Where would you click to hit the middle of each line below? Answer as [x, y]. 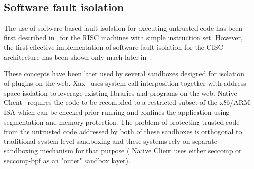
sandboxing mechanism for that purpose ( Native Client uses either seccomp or [123, 151]
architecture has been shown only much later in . [78, 56]
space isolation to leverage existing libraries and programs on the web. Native [121, 92]
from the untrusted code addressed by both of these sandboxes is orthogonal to [123, 131]
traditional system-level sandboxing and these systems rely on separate [111, 141]
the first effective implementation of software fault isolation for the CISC [113, 47]
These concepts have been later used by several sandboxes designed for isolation [124, 73]
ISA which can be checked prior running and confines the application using [117, 112]
